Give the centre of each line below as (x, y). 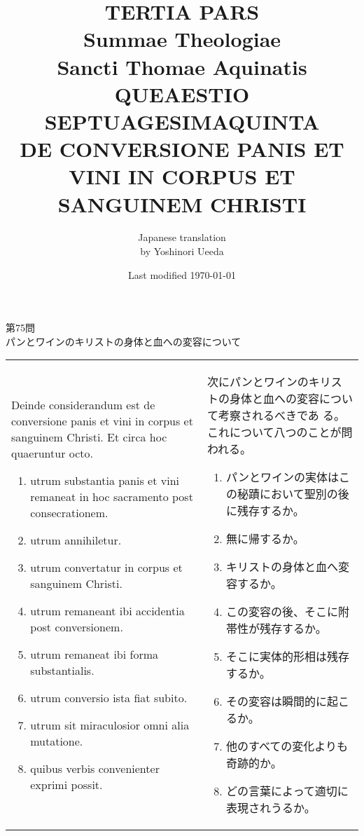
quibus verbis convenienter (95, 768)
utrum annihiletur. (76, 540)
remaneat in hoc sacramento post (112, 496)
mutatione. (57, 741)
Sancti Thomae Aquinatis (182, 66)
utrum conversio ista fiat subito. (109, 697)
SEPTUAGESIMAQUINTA (182, 121)
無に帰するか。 (265, 539)
